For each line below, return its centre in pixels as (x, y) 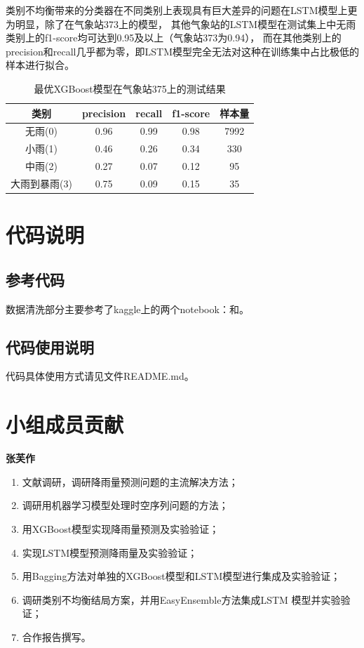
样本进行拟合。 (40, 65)
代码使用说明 (50, 346)
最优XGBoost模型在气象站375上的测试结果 (130, 88)
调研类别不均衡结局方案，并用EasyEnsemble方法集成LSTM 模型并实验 (181, 599)
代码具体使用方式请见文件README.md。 (100, 376)
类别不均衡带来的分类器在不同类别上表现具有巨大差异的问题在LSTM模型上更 (182, 10)
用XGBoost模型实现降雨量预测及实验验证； (121, 528)
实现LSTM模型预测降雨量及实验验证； (110, 552)
